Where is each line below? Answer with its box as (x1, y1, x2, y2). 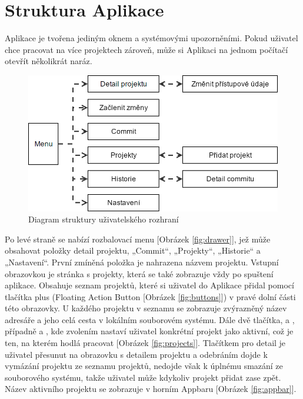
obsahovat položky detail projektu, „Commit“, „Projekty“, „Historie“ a (5, 244, 261, 257)
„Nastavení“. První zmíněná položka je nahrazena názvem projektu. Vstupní (5, 255, 279, 268)
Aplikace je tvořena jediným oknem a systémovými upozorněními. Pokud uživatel (5, 32, 298, 44)
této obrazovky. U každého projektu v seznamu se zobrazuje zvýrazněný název (5, 302, 287, 314)
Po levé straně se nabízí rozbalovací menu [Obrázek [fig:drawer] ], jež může (5, 232, 271, 245)
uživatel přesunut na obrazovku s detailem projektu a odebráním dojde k (5, 348, 268, 360)
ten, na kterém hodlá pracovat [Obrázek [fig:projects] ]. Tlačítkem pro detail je (5, 337, 286, 349)
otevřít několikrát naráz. (5, 55, 92, 67)
